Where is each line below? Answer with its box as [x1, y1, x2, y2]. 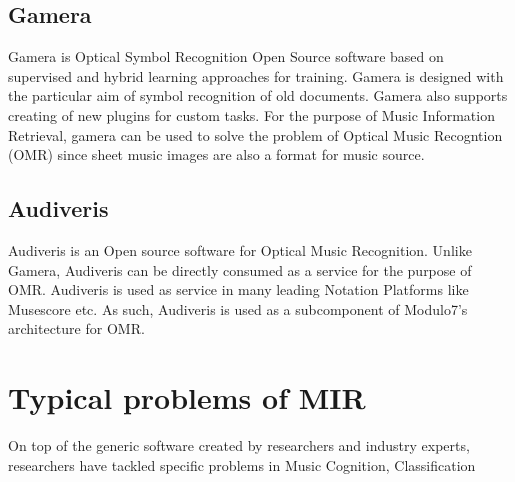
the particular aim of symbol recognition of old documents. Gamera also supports [8, 85, 508, 106]
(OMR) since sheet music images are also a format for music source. [8, 144, 425, 165]
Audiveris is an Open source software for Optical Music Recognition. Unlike [8, 239, 472, 260]
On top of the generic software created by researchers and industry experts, [8, 435, 470, 456]
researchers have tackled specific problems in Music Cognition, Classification [8, 454, 476, 475]
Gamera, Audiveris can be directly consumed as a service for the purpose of [8, 259, 472, 280]
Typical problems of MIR [8, 377, 366, 418]
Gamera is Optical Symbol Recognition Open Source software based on [8, 46, 444, 67]
